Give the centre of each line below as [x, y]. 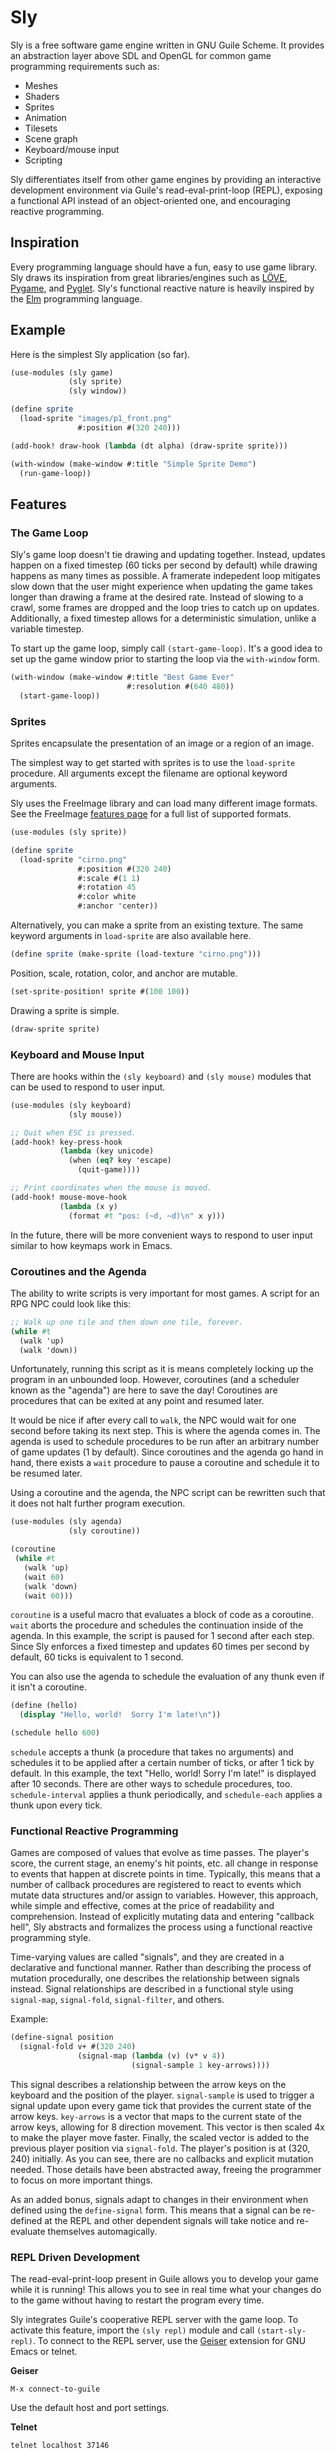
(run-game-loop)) [55, 473]
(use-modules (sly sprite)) [69, 832]
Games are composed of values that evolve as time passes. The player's [160, 1853]
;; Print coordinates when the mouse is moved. [111, 1188]
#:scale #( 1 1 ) [109, 878]
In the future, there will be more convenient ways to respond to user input [161, 1235]
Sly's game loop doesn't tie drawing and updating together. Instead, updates [168, 555]
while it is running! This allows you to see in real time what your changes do [166, 2290]
